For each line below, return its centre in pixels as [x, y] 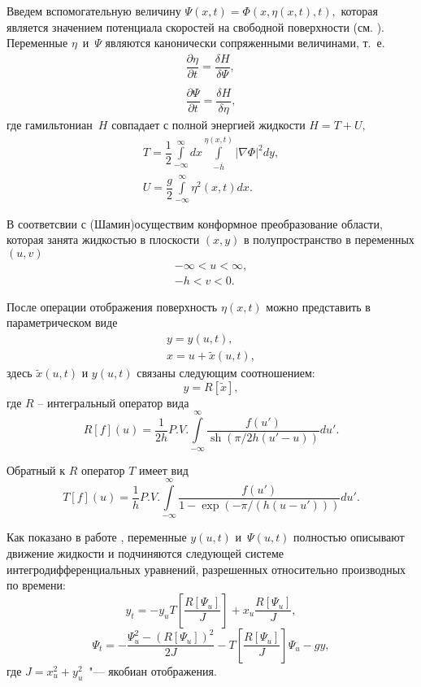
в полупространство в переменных [329, 239]
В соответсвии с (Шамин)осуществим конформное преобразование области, [195, 223]
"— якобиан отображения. [153, 670]
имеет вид [164, 470]
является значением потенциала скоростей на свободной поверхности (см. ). [195, 26]
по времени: [36, 585]
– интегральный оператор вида [113, 402]
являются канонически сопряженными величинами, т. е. [245, 43]
